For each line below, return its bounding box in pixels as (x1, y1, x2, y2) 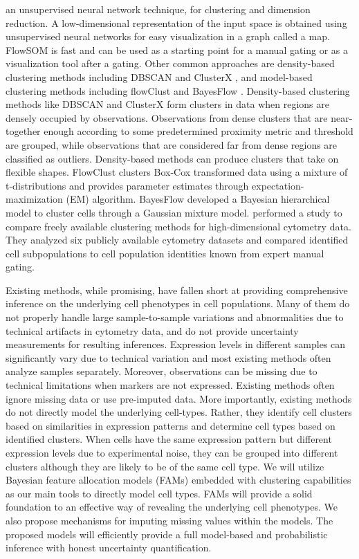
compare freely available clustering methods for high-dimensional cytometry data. (6, 219, 351, 233)
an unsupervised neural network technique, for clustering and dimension (6, 2, 311, 16)
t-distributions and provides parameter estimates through (6, 178, 249, 192)
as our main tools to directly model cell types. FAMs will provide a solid (6, 486, 313, 500)
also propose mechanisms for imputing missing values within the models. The (6, 513, 333, 527)
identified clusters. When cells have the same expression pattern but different (6, 432, 332, 446)
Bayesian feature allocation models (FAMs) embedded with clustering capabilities (6, 473, 351, 487)
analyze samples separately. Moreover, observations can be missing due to (6, 364, 317, 378)
